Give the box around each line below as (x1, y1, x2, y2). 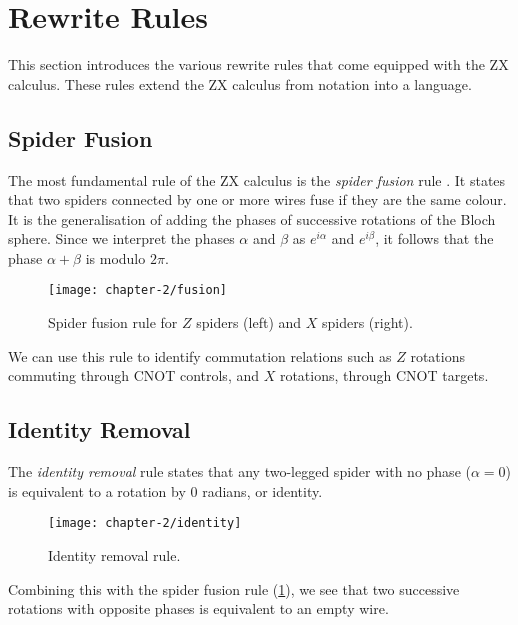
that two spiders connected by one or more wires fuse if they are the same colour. (8, 189, 507, 210)
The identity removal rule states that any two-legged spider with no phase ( (8, 461, 471, 482)
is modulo (85, 247, 146, 268)
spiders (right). (321, 312, 413, 333)
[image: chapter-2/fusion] (48, 283, 227, 298)
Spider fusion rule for (48, 312, 178, 333)
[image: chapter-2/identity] (48, 516, 242, 531)
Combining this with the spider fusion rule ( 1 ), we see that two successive (8, 578, 460, 599)
